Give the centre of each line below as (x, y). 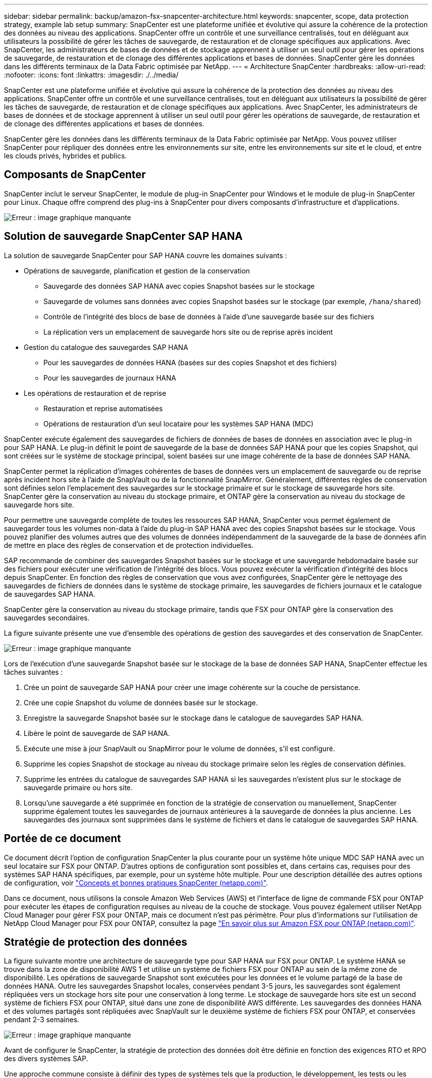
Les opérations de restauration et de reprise (95, 393)
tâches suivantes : (34, 672)
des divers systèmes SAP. (46, 1059)
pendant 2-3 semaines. (42, 1020)
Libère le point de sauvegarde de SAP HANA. (97, 733)
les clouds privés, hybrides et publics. (66, 156)
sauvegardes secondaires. (47, 617)
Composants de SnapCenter (75, 175)
